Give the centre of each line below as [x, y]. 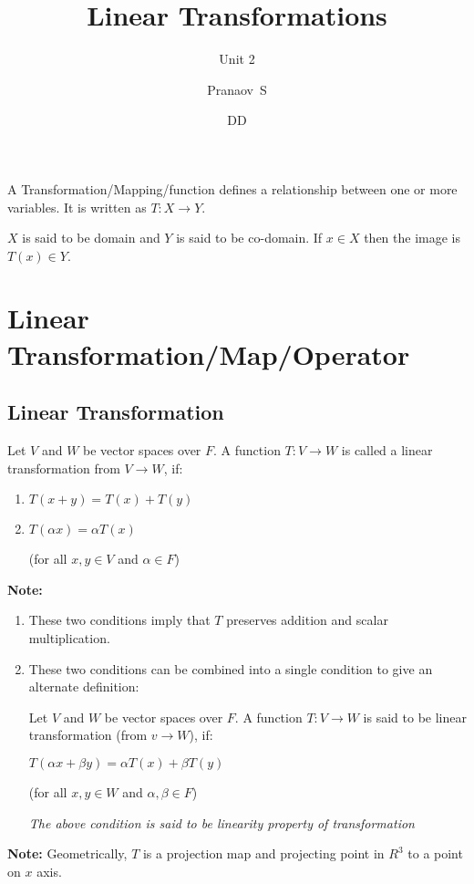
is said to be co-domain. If [249, 238]
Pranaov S [237, 89]
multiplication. [69, 638]
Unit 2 [237, 59]
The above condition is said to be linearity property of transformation [222, 822]
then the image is [412, 238]
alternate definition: [84, 686]
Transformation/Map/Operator [209, 354]
